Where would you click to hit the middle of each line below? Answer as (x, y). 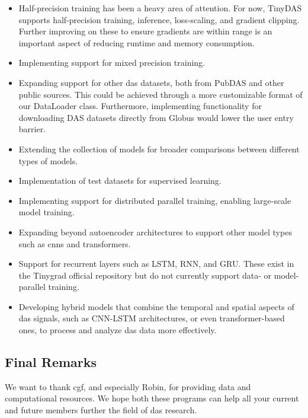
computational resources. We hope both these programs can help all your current (152, 398)
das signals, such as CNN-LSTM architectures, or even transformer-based (152, 318)
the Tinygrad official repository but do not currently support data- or (145, 275)
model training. (46, 212)
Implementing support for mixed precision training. (112, 63)
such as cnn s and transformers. (75, 243)
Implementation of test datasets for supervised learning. (120, 181)
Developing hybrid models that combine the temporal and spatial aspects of (156, 306)
